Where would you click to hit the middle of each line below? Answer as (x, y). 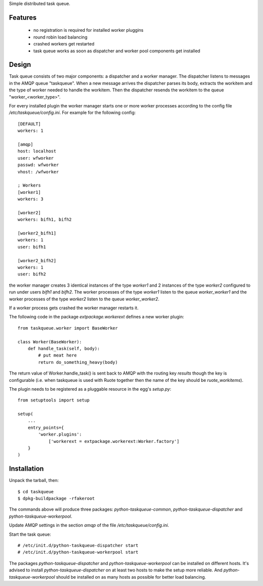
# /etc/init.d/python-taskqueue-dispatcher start (78, 545)
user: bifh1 (32, 247)
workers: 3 (31, 199)
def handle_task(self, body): (64, 348)
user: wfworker (36, 158)
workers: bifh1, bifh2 (45, 220)
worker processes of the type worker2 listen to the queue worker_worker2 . (84, 299)
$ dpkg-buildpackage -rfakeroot (56, 499)
